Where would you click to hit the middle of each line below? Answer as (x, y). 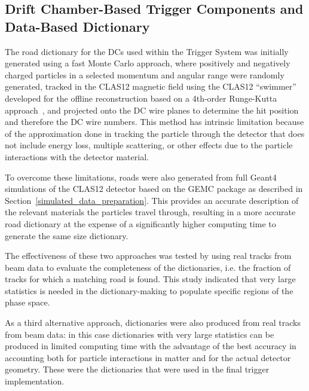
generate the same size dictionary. (67, 235)
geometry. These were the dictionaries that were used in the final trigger (137, 369)
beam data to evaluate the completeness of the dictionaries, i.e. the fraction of (148, 267)
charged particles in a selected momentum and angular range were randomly (145, 74)
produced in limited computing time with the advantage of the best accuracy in (151, 346)
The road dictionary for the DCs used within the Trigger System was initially (147, 51)
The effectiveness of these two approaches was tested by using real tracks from (148, 256)
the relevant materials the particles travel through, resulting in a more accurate (150, 212)
